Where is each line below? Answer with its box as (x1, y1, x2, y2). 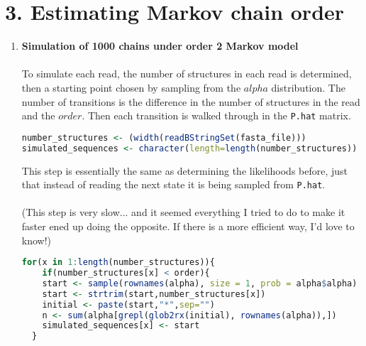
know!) (21, 232, 52, 247)
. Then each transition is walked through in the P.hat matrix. (82, 108, 351, 123)
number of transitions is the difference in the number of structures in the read (21, 94, 360, 109)
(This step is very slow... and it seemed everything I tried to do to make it (21, 205, 345, 220)
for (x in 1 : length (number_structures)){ (21, 257, 215, 268)
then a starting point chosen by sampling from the (21, 80, 241, 94)
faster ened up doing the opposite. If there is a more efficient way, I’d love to (21, 218, 355, 233)
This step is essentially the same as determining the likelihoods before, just (21, 163, 348, 178)
